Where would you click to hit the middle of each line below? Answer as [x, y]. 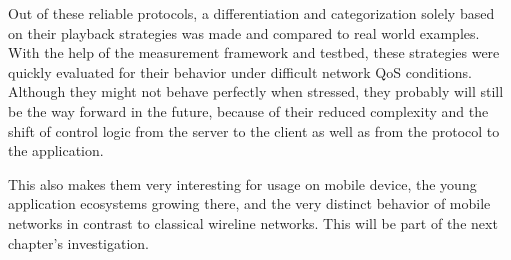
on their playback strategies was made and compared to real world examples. [244, 32]
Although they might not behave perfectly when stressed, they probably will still [256, 91]
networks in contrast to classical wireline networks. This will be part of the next [253, 222]
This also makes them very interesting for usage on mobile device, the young [242, 183]
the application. [56, 150]
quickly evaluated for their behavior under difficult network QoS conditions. [240, 71]
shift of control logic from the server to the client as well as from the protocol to [254, 130]
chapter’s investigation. [78, 242]
